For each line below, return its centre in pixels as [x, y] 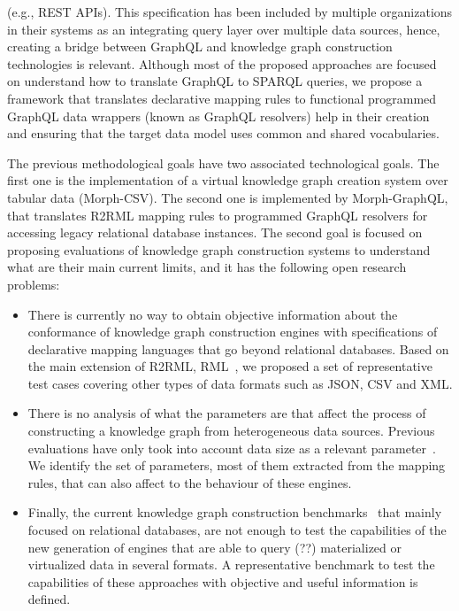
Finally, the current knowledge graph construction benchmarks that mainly [235, 512]
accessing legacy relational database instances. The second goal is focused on [215, 232]
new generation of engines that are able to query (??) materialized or [214, 547]
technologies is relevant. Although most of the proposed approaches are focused [222, 63]
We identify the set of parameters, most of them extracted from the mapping [237, 465]
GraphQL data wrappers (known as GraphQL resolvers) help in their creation [218, 116]
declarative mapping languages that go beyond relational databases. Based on [238, 348]
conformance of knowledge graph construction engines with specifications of [233, 332]
